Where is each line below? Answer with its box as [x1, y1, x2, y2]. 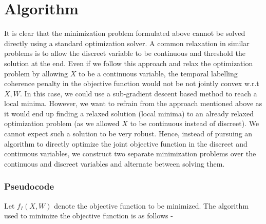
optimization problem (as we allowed [4, 118, 120, 129]
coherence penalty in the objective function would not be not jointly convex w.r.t [4, 78, 259, 89]
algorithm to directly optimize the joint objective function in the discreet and [4, 138, 248, 149]
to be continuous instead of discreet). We [130, 118, 259, 129]
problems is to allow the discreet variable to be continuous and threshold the [4, 48, 245, 58]
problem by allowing [4, 68, 68, 78]
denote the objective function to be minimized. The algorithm [54, 200, 249, 211]
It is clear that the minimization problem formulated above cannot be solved [4, 28, 245, 38]
